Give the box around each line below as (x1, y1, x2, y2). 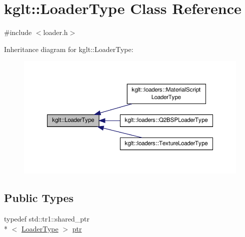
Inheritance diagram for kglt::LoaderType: (4, 43, 133, 54)
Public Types (4, 190, 74, 205)
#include (4, 27, 32, 37)
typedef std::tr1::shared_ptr (4, 213, 90, 224)
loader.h (43, 27, 68, 37)
